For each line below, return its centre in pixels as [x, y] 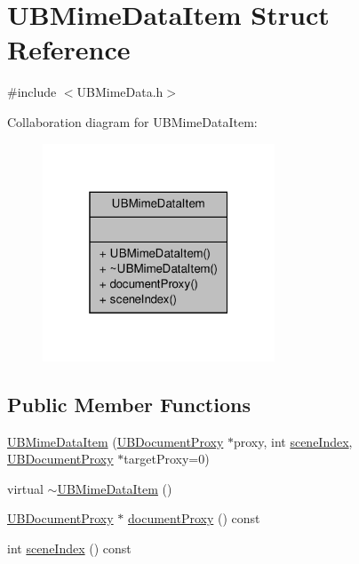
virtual [25, 488]
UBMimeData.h [120, 92]
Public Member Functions [129, 404]
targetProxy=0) [167, 459]
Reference [69, 49]
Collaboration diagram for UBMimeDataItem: [132, 121]
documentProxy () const [194, 518]
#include [32, 92]
